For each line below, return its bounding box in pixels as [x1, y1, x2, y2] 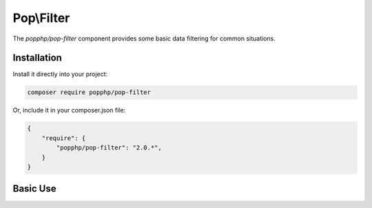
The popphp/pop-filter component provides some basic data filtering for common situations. [12, 34, 276, 43]
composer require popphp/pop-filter [27, 89, 152, 96]
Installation [12, 52, 62, 64]
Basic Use [12, 183, 56, 195]
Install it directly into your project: [12, 70, 108, 78]
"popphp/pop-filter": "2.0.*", [56, 144, 162, 152]
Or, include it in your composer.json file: [12, 106, 126, 115]
